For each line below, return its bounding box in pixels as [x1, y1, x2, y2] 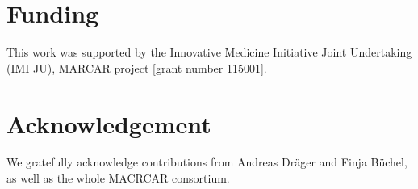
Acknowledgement [6, 107, 211, 140]
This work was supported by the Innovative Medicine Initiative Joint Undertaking [6, 44, 412, 61]
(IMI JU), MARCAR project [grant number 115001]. [6, 59, 267, 76]
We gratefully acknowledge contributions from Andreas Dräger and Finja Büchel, [6, 153, 408, 170]
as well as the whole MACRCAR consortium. [6, 170, 230, 187]
